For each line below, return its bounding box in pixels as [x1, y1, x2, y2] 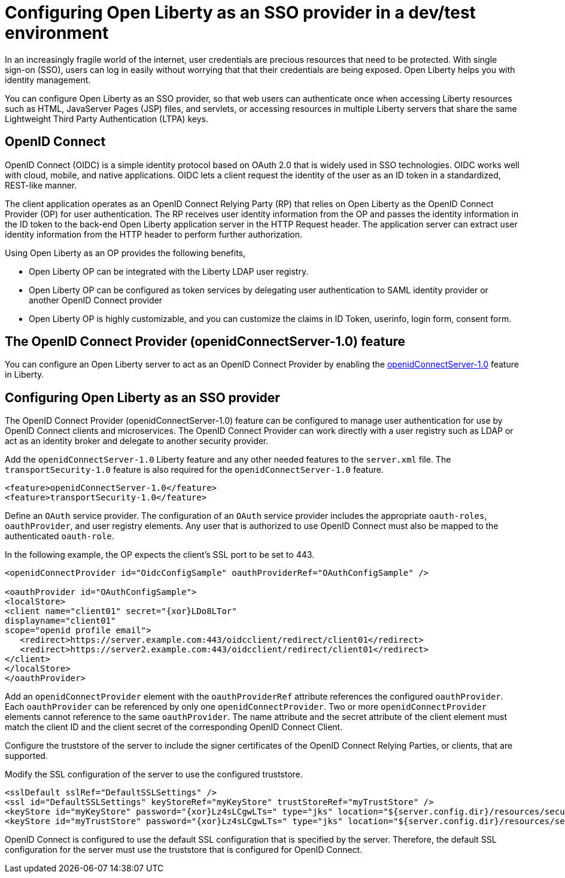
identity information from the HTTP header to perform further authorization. [5, 229, 303, 239]
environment [5, 23, 109, 43]
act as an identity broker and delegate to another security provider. [5, 436, 269, 446]
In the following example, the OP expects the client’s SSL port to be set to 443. [5, 549, 315, 560]
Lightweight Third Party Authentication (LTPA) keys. [5, 113, 208, 124]
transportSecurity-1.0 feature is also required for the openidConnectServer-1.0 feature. [5, 464, 384, 475]
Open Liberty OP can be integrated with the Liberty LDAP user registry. [29, 266, 309, 277]
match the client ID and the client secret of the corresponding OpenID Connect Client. [5, 722, 343, 733]
